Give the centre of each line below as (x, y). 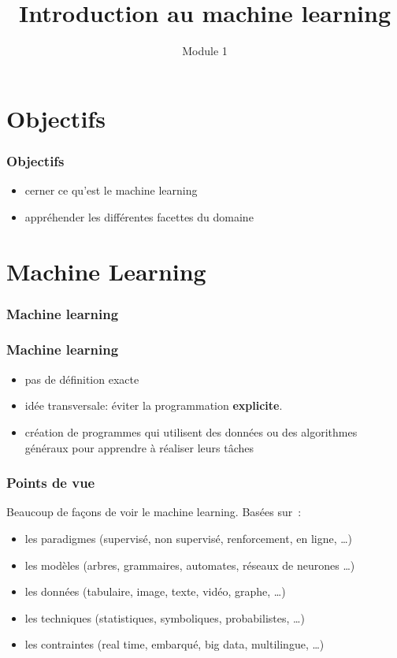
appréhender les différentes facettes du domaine (139, 216)
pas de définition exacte (82, 379)
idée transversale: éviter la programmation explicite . (154, 405)
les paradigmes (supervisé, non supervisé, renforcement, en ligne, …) (189, 538)
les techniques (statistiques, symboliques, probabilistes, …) (165, 617)
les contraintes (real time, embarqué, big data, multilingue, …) (174, 644)
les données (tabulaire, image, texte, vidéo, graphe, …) (155, 591)
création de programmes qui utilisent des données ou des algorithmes (191, 431)
